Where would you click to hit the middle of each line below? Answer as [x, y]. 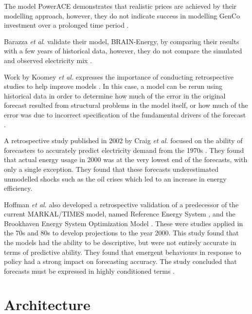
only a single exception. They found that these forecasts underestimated [111, 169]
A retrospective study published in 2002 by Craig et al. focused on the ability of [123, 140]
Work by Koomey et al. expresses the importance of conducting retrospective [119, 76]
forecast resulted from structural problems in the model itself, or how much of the [126, 105]
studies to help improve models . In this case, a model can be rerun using [113, 86]
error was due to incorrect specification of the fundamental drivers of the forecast [125, 114]
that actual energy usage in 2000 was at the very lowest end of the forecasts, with [126, 159]
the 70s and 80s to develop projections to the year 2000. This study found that [121, 233]
